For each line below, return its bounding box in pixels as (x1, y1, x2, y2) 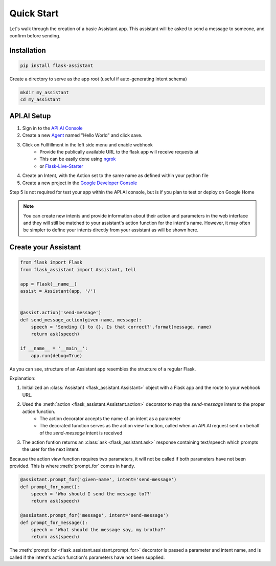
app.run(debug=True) (31, 353, 83, 358)
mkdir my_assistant (20, 90, 69, 95)
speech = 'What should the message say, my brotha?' (31, 527, 166, 532)
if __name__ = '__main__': (20, 345, 88, 352)
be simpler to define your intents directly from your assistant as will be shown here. (23, 227, 199, 233)
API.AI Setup (9, 112, 51, 120)
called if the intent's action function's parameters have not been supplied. (9, 554, 165, 560)
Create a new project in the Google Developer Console (22, 180, 137, 186)
